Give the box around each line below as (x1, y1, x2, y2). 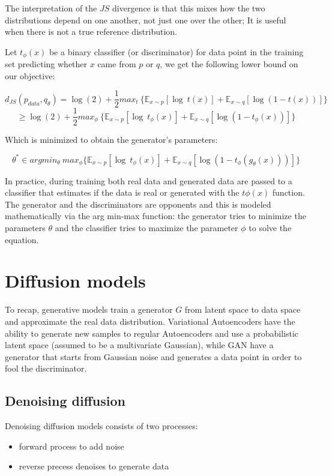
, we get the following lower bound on (160, 58, 298, 70)
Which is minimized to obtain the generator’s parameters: (5, 133, 218, 145)
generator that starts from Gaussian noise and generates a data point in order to (5, 350, 302, 363)
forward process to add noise (19, 439, 124, 452)
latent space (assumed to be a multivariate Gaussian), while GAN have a (5, 339, 274, 351)
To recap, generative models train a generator (5, 303, 173, 316)
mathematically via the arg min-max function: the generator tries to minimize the (5, 209, 306, 222)
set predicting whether (5, 58, 88, 70)
